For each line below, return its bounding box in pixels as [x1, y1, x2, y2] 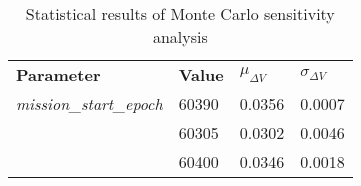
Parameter [16, 63, 101, 86]
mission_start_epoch [16, 92, 163, 115]
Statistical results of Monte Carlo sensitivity [25, 2, 335, 25]
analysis [152, 25, 208, 48]
